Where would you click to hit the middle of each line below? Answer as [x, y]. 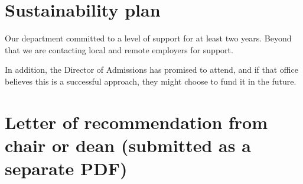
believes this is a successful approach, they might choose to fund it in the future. [151, 81]
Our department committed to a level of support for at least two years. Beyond [148, 38]
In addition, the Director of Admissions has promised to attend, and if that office [151, 70]
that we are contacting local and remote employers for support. [119, 49]
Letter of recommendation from [136, 122]
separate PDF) [66, 168]
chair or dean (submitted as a [128, 145]
